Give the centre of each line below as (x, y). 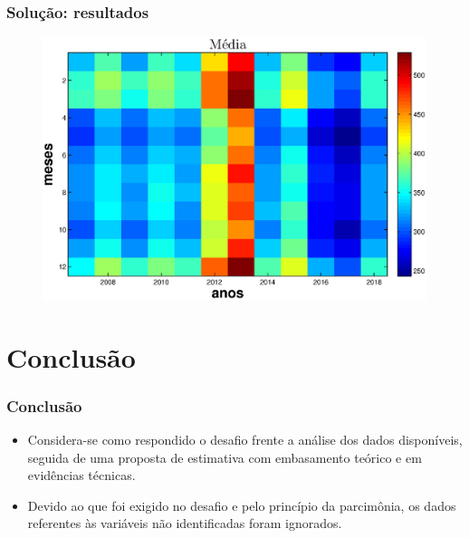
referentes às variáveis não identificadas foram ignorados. (185, 523)
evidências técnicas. (81, 475)
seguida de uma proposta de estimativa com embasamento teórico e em (225, 457)
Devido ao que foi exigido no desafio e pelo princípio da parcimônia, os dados (242, 505)
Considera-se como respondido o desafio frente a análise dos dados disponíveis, (245, 440)
